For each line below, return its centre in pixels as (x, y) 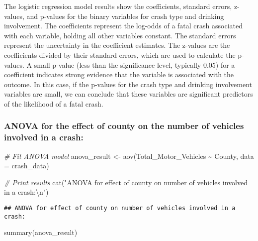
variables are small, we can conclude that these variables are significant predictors (129, 94)
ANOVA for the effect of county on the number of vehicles (124, 126)
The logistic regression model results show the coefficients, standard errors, (118, 6)
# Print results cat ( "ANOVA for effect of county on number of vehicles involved (126, 182)
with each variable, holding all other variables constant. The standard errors (120, 35)
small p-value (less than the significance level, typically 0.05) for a (134, 64)
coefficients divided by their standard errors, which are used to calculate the (120, 55)
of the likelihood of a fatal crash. (54, 103)
